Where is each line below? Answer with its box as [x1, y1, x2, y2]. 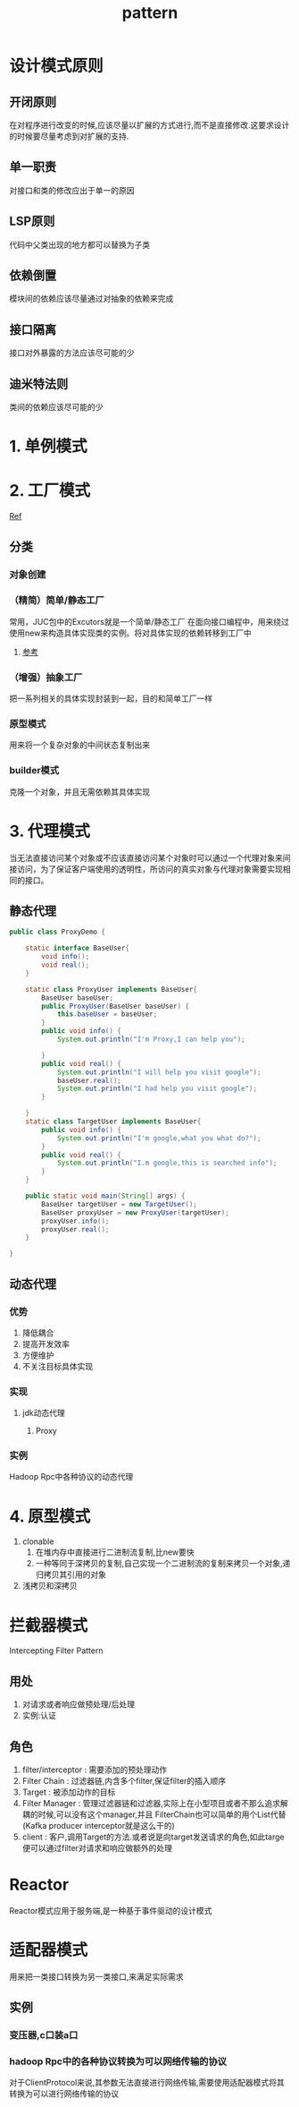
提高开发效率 [21, 1338, 70, 1349]
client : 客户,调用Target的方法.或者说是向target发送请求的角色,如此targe [21, 1831, 286, 1842]
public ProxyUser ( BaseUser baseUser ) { [41, 1002, 190, 1011]
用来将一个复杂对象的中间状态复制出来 [9, 739, 150, 750]
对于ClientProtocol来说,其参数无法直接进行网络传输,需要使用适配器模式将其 [9, 2077, 286, 2088]
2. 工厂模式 [9, 481, 91, 501]
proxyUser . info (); [41, 1216, 110, 1225]
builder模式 [9, 764, 60, 777]
